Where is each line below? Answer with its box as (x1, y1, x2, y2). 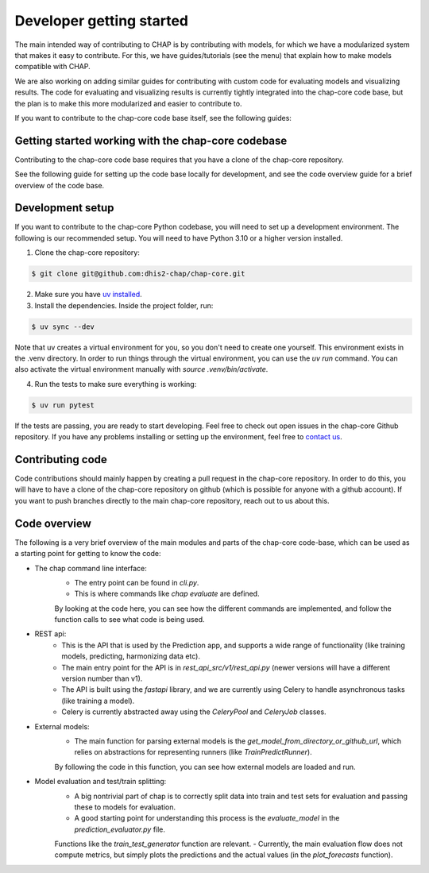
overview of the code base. (14, 180, 105, 190)
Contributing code (14, 453, 107, 466)
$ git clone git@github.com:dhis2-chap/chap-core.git (31, 269, 245, 278)
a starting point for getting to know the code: (14, 549, 161, 558)
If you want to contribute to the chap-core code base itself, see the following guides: (14, 113, 292, 122)
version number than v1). (61, 674, 143, 683)
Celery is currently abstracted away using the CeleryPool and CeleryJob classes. (61, 707, 327, 717)
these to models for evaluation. (74, 802, 176, 812)
